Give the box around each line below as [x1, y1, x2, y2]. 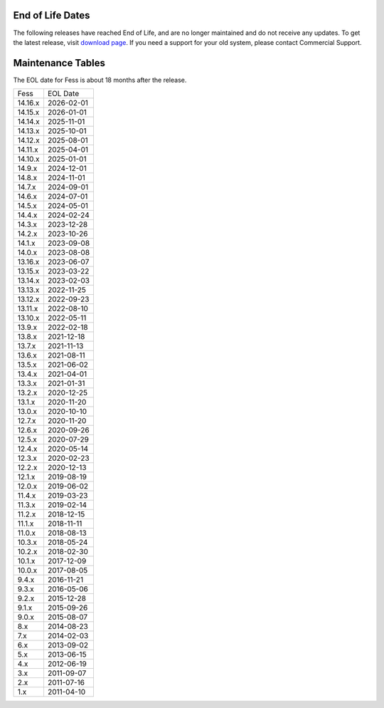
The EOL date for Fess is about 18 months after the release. [13, 76, 187, 84]
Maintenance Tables [13, 57, 106, 69]
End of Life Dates [13, 9, 90, 21]
